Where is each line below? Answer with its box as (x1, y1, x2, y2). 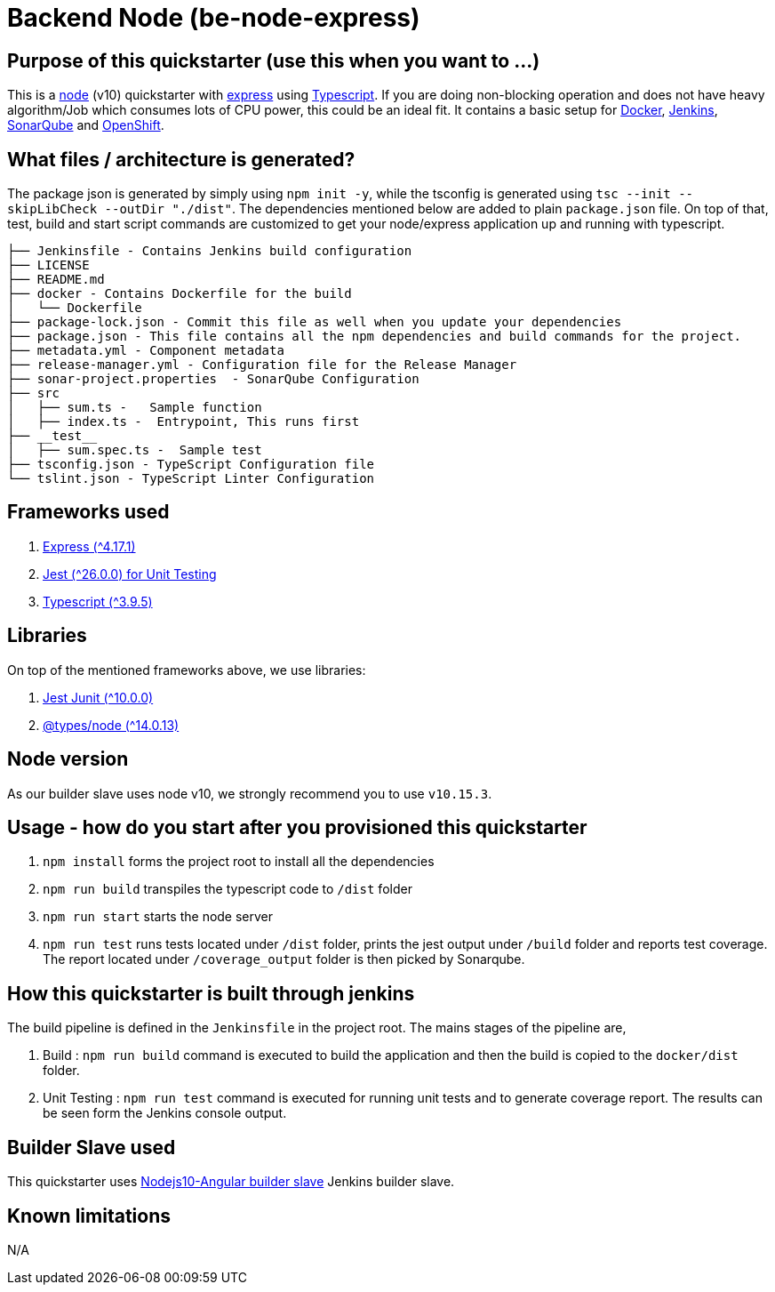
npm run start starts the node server (43, 909, 274, 925)
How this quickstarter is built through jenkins (7, 982, 415, 1005)
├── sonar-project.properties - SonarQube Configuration (7, 372, 419, 387)
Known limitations (7, 1204, 171, 1227)
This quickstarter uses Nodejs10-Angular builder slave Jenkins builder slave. (7, 1174, 455, 1190)
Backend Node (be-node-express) (7, 3, 420, 33)
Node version (7, 748, 129, 771)
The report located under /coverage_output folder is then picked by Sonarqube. (43, 951, 525, 967)
